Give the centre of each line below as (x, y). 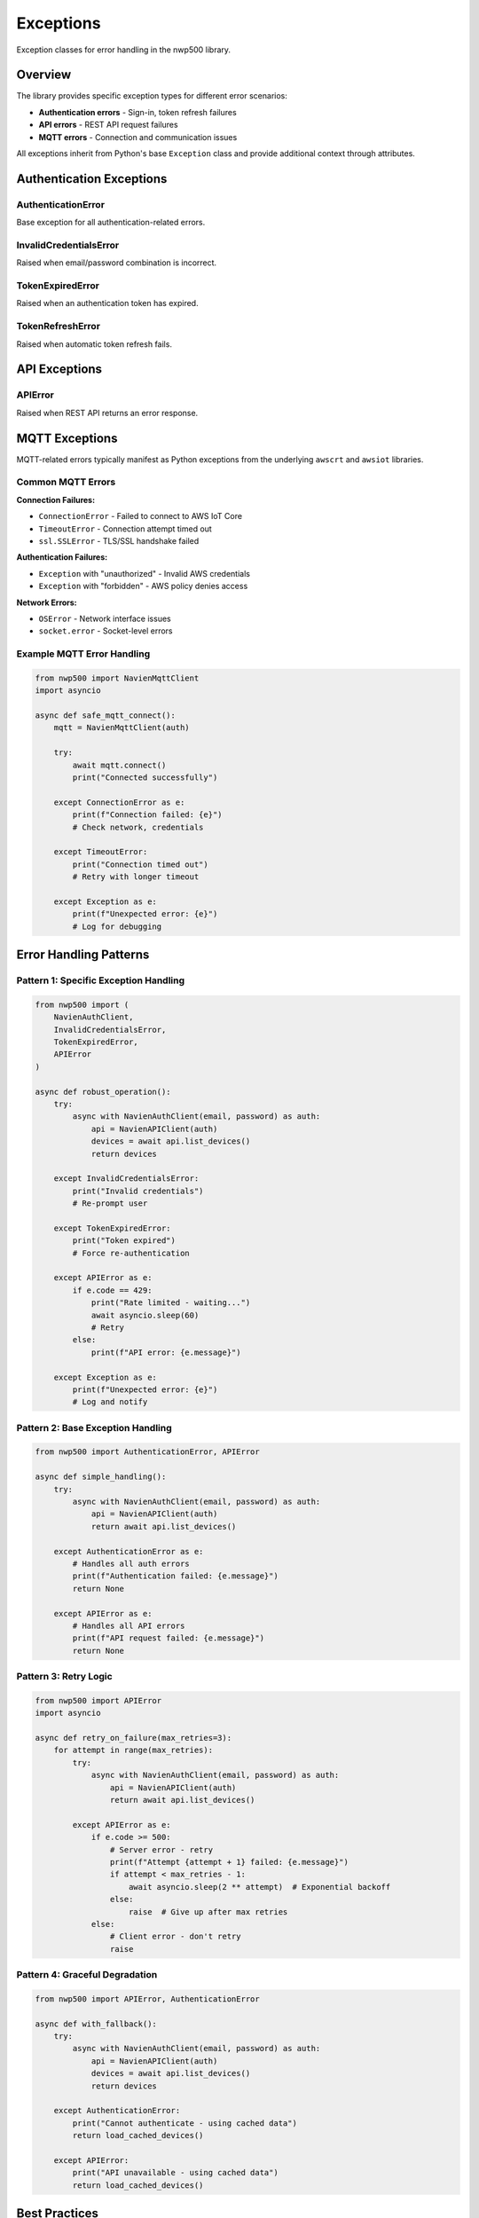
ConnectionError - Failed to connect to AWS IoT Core (141, 516)
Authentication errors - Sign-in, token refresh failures (137, 112)
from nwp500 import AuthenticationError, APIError (148, 1452)
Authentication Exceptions (92, 179)
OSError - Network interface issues (105, 618)
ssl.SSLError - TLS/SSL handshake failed (119, 540)
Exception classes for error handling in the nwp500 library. (123, 50)
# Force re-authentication (131, 1253)
